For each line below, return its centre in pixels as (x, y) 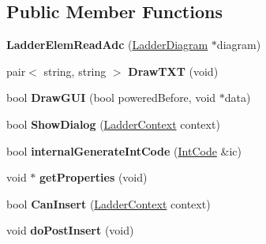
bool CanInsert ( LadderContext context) (109, 203)
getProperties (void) (94, 177)
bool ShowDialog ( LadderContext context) (113, 124)
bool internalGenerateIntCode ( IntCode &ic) (124, 150)
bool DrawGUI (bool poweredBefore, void (111, 98)
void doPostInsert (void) (70, 230)
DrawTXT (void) (173, 71)
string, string (75, 71)
